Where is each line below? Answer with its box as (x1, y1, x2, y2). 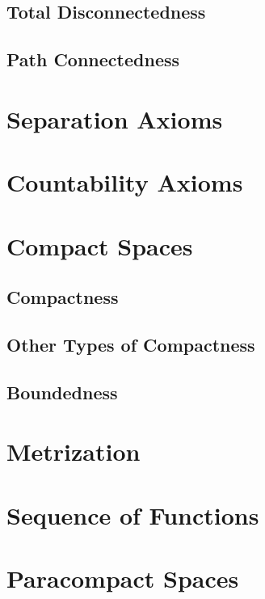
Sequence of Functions (6, 498, 259, 531)
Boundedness (6, 379, 118, 404)
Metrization (6, 435, 141, 468)
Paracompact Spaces (6, 561, 239, 594)
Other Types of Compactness (6, 331, 255, 356)
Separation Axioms (6, 102, 223, 135)
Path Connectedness (6, 47, 180, 72)
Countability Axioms (6, 166, 243, 199)
